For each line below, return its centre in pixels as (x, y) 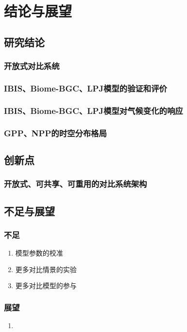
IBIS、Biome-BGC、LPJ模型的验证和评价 (85, 88)
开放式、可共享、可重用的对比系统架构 (76, 184)
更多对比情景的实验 (46, 269)
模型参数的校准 (39, 253)
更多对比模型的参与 (46, 286)
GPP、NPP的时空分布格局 (55, 133)
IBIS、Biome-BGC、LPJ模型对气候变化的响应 (93, 110)
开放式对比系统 (32, 66)
